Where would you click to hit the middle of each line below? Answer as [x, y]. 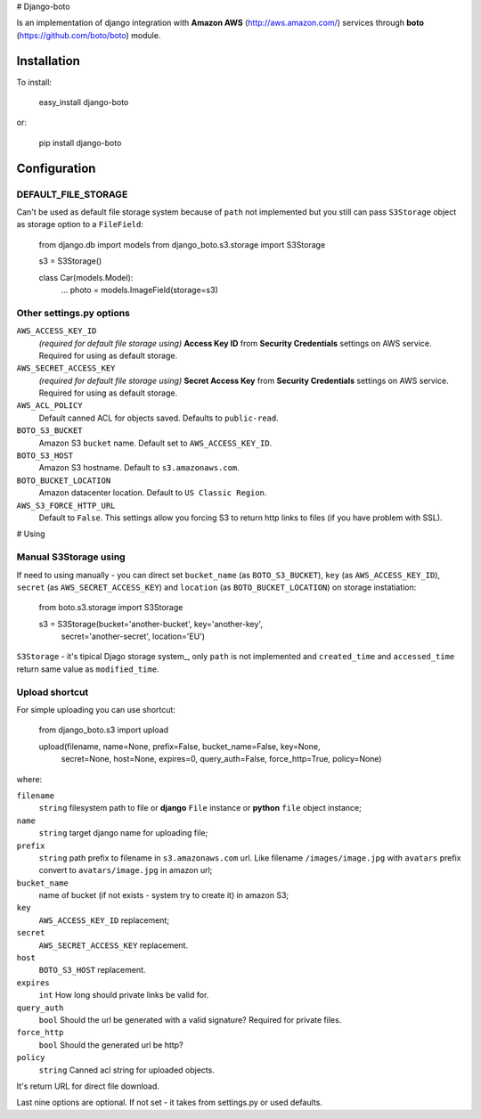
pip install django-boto [80, 143]
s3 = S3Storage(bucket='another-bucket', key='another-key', [151, 624]
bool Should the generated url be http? [111, 1045]
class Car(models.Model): [86, 277]
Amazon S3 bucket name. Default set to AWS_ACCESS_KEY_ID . [155, 443]
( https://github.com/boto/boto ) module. [89, 35]
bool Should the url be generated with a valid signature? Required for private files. [190, 1019]
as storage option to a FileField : [80, 225]
